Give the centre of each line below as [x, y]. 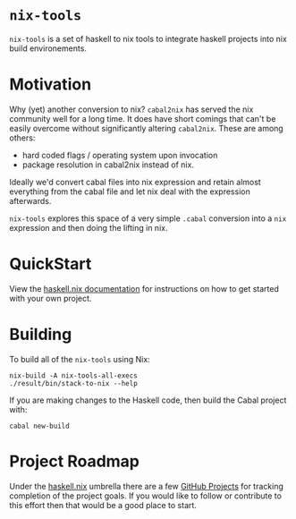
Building [41, 335]
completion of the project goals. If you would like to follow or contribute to [145, 496]
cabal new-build [39, 426]
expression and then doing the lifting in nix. [89, 227]
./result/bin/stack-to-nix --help [74, 383]
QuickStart [51, 264]
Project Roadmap [75, 461]
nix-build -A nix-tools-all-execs [74, 375]
